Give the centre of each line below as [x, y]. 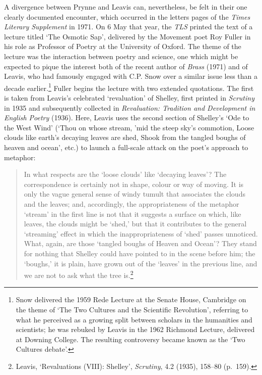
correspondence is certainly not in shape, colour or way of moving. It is [134, 184]
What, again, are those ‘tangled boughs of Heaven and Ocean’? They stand [140, 243]
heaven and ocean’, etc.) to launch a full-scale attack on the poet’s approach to [126, 147]
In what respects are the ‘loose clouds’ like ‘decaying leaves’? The [125, 174]
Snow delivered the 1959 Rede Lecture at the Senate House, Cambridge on [131, 299]
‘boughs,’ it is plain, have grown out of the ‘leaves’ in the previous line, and [141, 263]
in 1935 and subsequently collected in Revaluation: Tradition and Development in [130, 107]
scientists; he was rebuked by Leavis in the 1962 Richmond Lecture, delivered [135, 329]
